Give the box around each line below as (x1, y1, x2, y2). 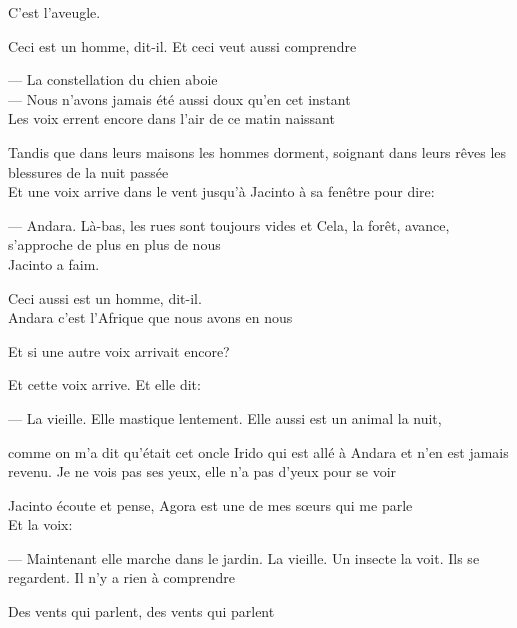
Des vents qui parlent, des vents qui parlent (8, 601, 275, 622)
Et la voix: (8, 514, 73, 535)
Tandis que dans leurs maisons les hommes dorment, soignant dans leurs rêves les (8, 141, 507, 162)
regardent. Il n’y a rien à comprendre (8, 567, 235, 588)
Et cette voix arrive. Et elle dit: (8, 374, 201, 395)
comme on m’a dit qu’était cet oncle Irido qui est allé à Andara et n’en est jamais (8, 441, 509, 462)
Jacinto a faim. (8, 253, 100, 274)
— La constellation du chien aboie (8, 69, 218, 90)
